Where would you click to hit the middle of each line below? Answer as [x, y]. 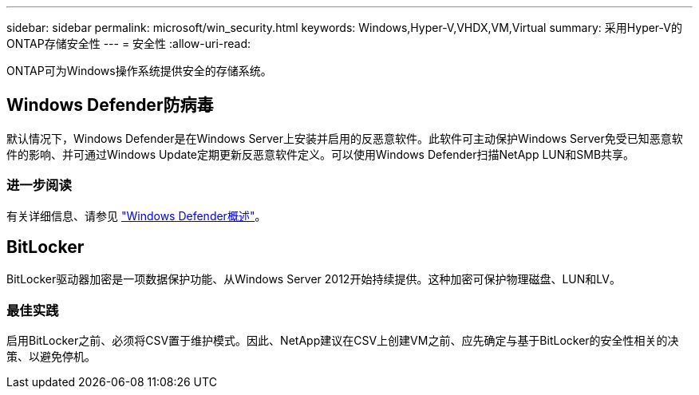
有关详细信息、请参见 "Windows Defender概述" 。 [136, 215]
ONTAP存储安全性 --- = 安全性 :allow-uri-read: [129, 43]
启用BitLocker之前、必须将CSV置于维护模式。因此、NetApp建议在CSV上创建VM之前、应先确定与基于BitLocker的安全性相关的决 [343, 341]
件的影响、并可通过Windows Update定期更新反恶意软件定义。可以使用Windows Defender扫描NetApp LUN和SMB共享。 [321, 154]
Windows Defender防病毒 [110, 105]
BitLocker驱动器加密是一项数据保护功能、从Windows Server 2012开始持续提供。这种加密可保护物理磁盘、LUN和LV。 [314, 279]
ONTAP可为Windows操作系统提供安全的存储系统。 [139, 71]
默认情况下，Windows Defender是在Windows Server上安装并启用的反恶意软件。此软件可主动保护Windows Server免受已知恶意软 [345, 138]
